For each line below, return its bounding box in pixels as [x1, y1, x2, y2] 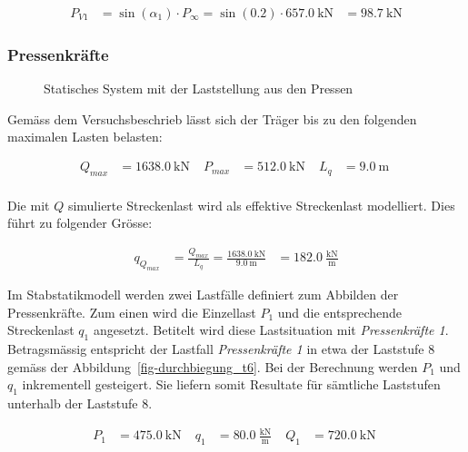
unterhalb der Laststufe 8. [7, 394, 153, 413]
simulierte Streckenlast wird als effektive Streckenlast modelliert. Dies [67, 195, 455, 214]
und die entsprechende [277, 302, 402, 321]
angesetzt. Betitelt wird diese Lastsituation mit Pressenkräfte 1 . [93, 320, 449, 339]
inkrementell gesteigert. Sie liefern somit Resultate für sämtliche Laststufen [22, 375, 441, 394]
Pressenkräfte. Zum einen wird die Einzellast [7, 302, 256, 321]
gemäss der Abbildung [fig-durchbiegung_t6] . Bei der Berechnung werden [7, 357, 418, 376]
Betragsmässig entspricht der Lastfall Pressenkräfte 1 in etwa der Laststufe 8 [7, 339, 435, 359]
